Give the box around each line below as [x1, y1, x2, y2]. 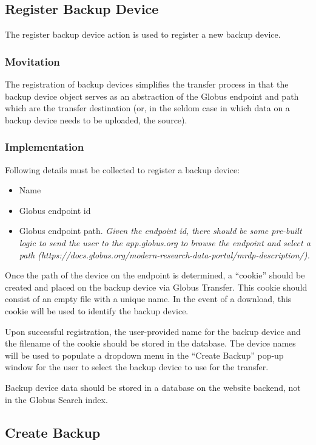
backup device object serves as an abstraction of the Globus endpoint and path [5, 89, 299, 102]
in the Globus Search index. [5, 393, 108, 405]
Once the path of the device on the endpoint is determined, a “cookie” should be [5, 269, 305, 281]
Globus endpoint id [19, 204, 91, 216]
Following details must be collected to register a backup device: [5, 163, 240, 176]
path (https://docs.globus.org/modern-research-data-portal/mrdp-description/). [19, 248, 310, 261]
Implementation [5, 139, 84, 154]
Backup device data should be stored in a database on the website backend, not [5, 381, 301, 393]
